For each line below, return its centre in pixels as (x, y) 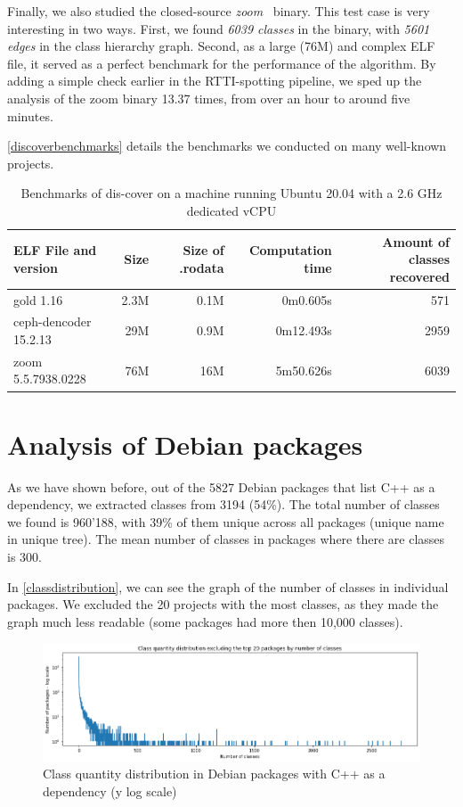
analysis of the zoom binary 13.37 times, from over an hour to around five (209, 98)
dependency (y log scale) (110, 791)
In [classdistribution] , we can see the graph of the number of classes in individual (228, 586)
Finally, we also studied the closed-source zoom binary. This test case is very (219, 11)
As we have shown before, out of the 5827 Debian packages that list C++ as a (221, 486)
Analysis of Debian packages (185, 444)
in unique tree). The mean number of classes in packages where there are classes (226, 539)
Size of (203, 250)
